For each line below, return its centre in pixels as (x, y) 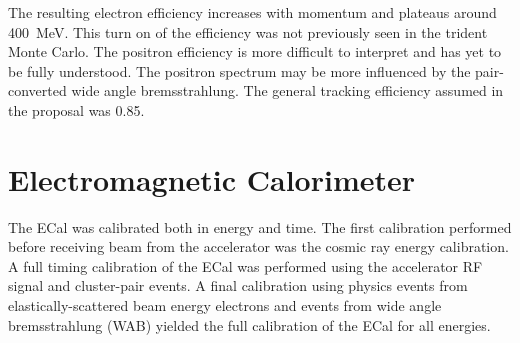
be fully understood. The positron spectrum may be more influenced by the (239, 70)
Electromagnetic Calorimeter (212, 178)
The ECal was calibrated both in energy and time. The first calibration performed (260, 226)
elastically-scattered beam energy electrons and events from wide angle (225, 305)
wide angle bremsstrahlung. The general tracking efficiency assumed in (287, 90)
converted (37, 90)
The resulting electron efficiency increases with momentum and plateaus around (252, 12)
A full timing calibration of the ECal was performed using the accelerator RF (245, 265)
